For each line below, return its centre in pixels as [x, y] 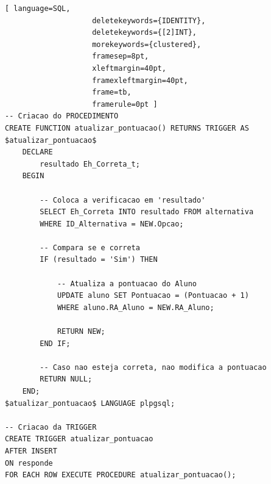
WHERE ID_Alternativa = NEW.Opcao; [112, 224]
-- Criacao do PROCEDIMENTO [62, 116]
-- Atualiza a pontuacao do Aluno [127, 284]
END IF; [55, 343]
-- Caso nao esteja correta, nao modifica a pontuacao [153, 367]
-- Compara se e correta [90, 247]
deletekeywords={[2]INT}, [144, 33]
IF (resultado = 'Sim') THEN [99, 260]
